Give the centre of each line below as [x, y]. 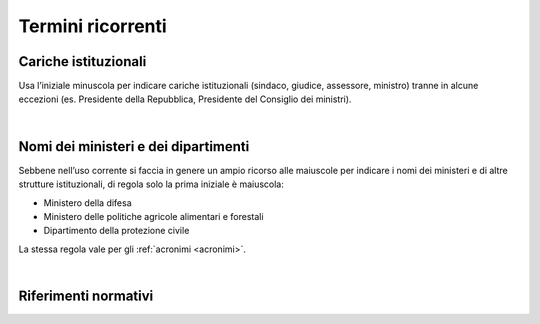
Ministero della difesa [87, 202]
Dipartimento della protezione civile [116, 231]
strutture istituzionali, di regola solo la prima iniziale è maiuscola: [151, 184]
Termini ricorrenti [92, 26]
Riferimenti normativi [86, 295]
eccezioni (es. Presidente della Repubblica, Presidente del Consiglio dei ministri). [185, 99]
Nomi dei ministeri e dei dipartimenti [134, 146]
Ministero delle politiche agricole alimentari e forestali [153, 216]
